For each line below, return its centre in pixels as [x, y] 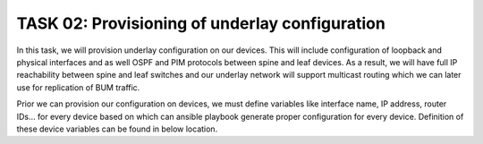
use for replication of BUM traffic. [78, 87]
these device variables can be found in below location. [117, 129]
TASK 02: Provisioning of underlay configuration [201, 23]
